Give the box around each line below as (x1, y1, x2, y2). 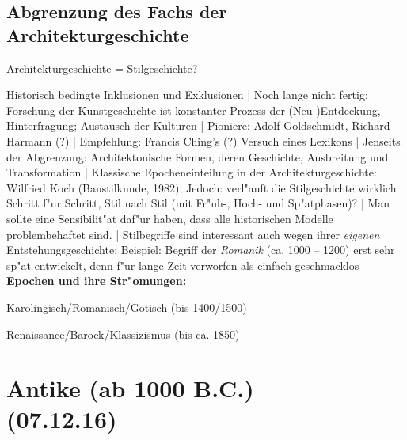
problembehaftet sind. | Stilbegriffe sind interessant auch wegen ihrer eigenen (6, 226, 380, 242)
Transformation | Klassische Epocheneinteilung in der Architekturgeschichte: (6, 164, 377, 180)
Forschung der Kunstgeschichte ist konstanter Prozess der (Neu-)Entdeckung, (6, 101, 381, 118)
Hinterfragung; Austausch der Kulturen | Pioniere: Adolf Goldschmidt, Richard (6, 117, 390, 134)
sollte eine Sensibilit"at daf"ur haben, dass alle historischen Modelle (6, 210, 333, 226)
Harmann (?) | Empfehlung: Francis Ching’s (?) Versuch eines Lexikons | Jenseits (6, 132, 401, 149)
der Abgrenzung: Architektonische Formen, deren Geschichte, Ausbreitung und (6, 148, 389, 165)
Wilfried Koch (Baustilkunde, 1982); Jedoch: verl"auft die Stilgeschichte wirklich (6, 179, 397, 195)
